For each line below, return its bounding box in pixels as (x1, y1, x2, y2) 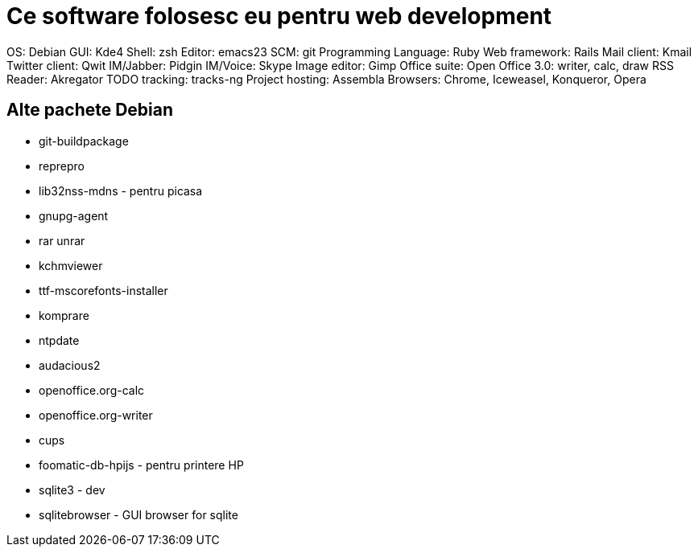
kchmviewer (39, 258, 103, 272)
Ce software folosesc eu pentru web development (6, 2, 552, 30)
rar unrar (39, 233, 85, 248)
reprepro (39, 158, 85, 173)
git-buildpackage (39, 133, 129, 148)
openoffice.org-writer (39, 408, 153, 422)
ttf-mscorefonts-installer (39, 283, 168, 297)
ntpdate (39, 333, 80, 347)
